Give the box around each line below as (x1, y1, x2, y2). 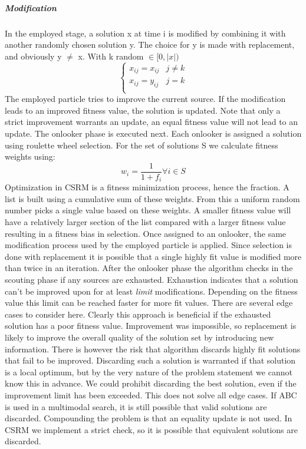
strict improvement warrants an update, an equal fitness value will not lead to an (5, 115, 298, 128)
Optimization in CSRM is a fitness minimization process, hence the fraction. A (5, 181, 289, 193)
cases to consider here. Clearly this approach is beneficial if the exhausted (5, 308, 271, 320)
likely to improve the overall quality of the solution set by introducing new (5, 331, 274, 343)
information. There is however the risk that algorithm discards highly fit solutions (5, 342, 301, 355)
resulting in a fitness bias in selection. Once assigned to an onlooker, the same (5, 227, 287, 239)
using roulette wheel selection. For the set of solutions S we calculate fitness (5, 138, 278, 151)
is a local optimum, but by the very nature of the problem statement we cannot (5, 365, 292, 378)
